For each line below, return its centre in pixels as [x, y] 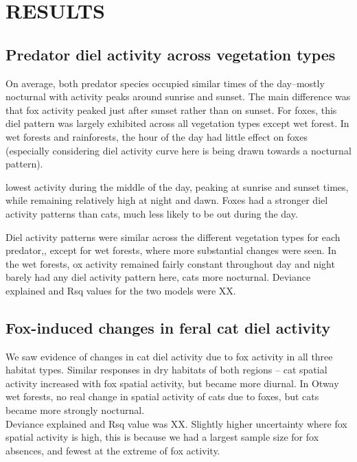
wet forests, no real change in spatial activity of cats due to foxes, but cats [162, 396]
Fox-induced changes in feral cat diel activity [168, 327]
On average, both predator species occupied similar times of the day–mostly [165, 83]
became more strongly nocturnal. [75, 410]
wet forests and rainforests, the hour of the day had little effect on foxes [157, 136]
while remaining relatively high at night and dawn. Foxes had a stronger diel [167, 200]
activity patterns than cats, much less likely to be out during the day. [152, 213]
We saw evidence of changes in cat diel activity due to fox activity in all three [169, 356]
